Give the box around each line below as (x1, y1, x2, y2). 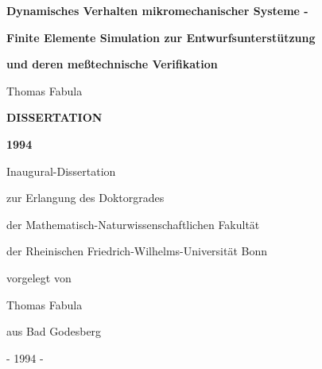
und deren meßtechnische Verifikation (6, 56, 218, 72)
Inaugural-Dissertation (6, 162, 116, 179)
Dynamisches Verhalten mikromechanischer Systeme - (6, 2, 308, 18)
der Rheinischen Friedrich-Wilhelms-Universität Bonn (6, 243, 268, 259)
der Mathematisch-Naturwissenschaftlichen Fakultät (6, 216, 260, 232)
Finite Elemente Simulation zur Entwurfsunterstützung (6, 29, 316, 45)
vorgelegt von (6, 269, 72, 285)
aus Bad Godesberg (6, 323, 102, 340)
